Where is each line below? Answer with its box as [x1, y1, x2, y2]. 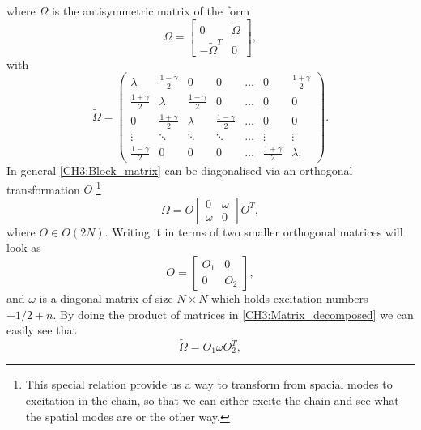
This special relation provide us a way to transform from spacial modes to [25, 376, 393, 393]
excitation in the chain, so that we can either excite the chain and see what [25, 392, 399, 409]
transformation [6, 181, 80, 198]
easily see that [6, 321, 77, 338]
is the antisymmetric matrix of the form [51, 2, 250, 19]
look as [6, 239, 41, 256]
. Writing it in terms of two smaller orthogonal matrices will [104, 223, 403, 240]
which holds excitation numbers [211, 290, 368, 306]
